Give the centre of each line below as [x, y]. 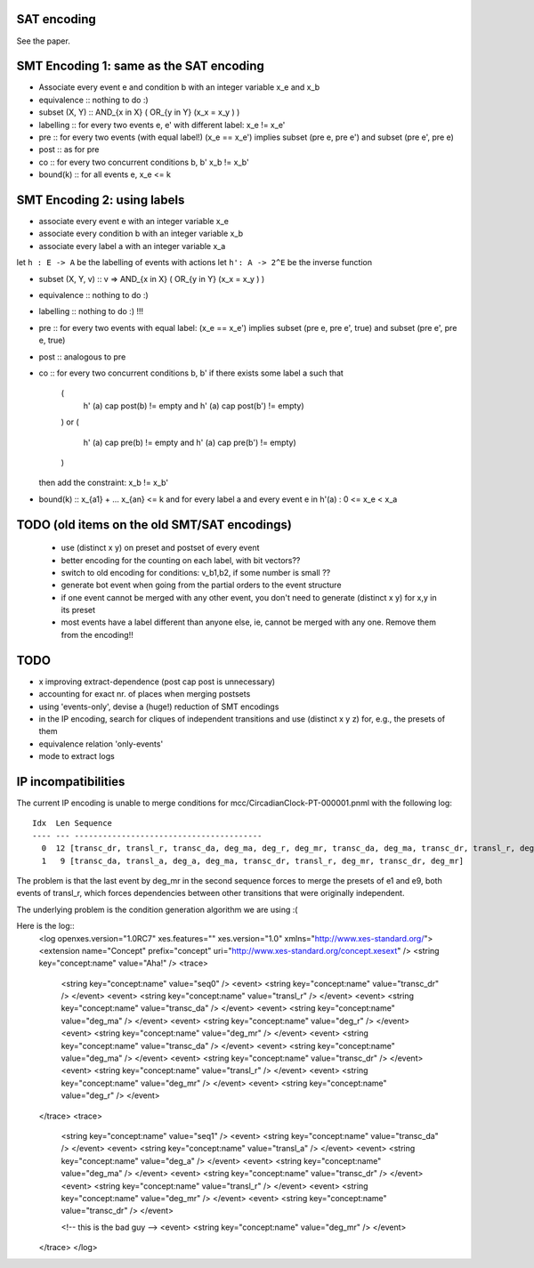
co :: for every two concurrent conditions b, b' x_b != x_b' [144, 162]
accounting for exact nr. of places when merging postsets [145, 694]
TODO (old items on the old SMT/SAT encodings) [154, 525]
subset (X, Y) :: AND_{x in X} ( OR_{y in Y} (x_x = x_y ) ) [139, 112]
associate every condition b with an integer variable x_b [141, 234]
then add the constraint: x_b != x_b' [104, 483]
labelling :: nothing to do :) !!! [91, 311]
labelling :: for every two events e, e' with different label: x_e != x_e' [162, 125]
